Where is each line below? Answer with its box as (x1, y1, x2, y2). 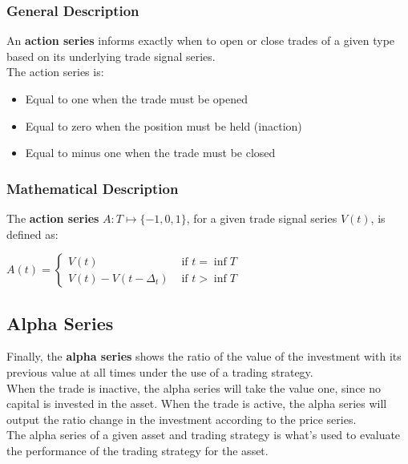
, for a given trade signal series (186, 210, 337, 226)
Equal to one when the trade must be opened (25, 91, 248, 107)
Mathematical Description (6, 178, 179, 198)
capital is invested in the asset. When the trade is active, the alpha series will (6, 395, 387, 412)
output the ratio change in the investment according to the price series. (6, 410, 357, 427)
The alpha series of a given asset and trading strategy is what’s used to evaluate (6, 426, 401, 443)
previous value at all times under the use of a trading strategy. (6, 363, 313, 380)
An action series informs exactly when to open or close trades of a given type (6, 32, 395, 49)
